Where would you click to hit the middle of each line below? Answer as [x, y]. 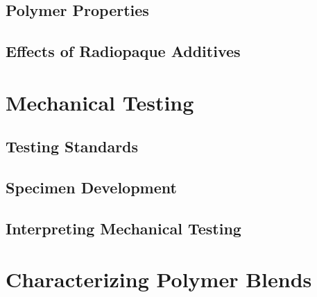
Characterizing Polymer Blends [159, 279]
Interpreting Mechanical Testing [123, 228]
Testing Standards [72, 146]
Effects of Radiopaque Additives [123, 51]
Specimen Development [91, 187]
